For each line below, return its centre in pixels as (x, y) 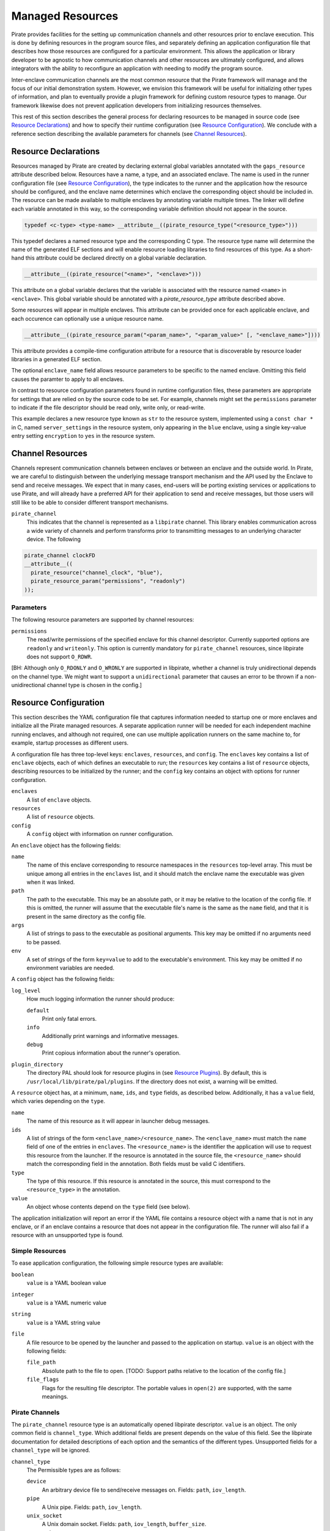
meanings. (55, 1396)
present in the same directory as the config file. (86, 916)
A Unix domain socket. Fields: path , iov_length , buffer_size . (124, 1524)
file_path (41, 1362)
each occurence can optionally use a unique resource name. (88, 318)
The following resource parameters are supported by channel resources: (103, 620)
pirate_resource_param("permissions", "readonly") (108, 581)
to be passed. (44, 942)
